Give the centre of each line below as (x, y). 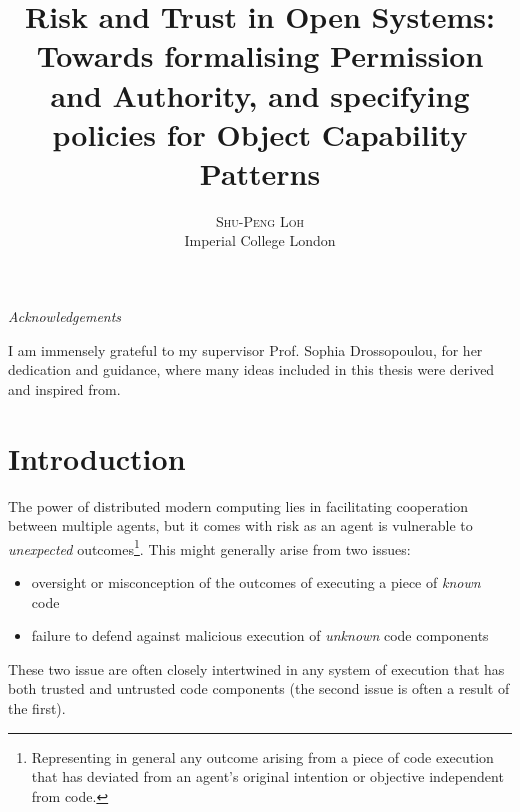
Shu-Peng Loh (260, 220)
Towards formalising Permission (260, 55)
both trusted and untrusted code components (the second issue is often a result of (259, 688)
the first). (37, 707)
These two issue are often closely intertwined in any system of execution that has (256, 668)
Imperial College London (260, 240)
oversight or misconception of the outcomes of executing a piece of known (256, 582)
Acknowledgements (65, 316)
